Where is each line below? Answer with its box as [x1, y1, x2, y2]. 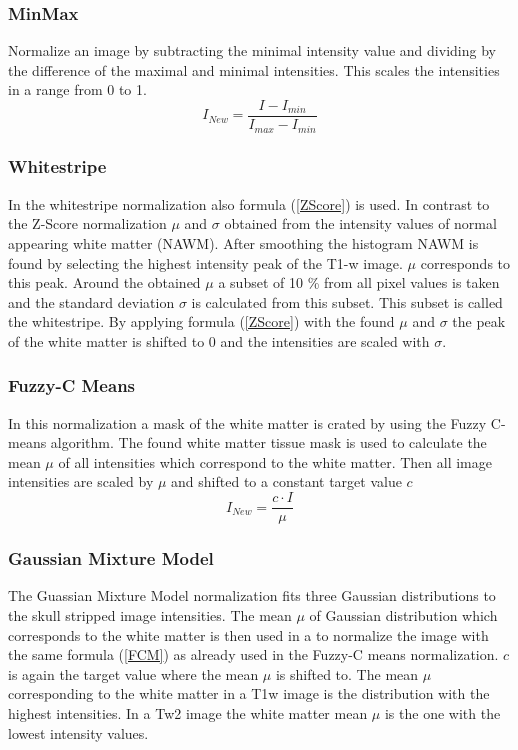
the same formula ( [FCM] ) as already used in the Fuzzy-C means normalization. [8, 644, 499, 665]
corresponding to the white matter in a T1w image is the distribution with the [8, 683, 490, 704]
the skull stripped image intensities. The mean [8, 604, 292, 625]
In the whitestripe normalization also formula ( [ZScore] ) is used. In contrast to [8, 193, 490, 214]
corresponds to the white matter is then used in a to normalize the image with [8, 624, 489, 645]
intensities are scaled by [8, 471, 154, 492]
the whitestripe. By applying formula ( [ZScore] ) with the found [8, 311, 395, 332]
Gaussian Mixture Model [8, 546, 214, 571]
